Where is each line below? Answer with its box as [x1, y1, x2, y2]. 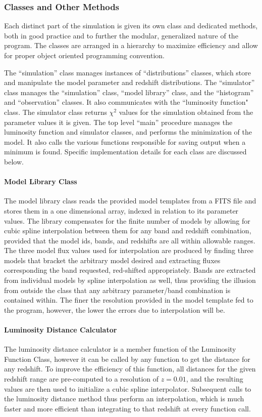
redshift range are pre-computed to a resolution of [4, 373, 159, 384]
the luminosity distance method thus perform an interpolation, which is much [4, 393, 244, 404]
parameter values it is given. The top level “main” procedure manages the [4, 116, 233, 127]
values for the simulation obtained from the [119, 106, 253, 117]
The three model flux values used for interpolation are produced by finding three [4, 245, 253, 256]
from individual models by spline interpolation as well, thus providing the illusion [4, 275, 256, 285]
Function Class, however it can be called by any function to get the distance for [4, 353, 250, 364]
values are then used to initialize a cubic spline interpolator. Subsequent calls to [4, 383, 251, 394]
